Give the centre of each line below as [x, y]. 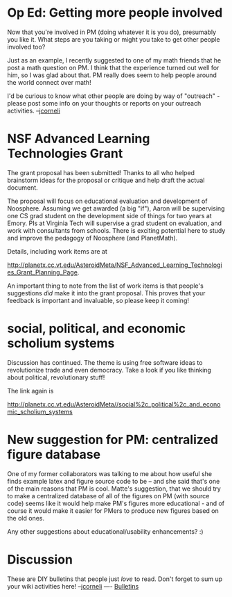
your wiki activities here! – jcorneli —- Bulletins [73, 586]
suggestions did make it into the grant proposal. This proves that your [106, 293]
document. [23, 187]
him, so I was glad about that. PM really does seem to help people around [112, 75]
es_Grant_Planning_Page [43, 272]
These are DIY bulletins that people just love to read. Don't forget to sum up [115, 579]
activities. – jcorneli [34, 111]
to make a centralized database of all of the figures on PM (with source [108, 496]
